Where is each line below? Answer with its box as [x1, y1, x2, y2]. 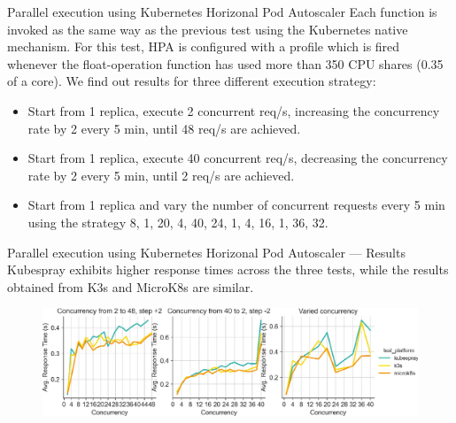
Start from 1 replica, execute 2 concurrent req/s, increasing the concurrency [27, 101, 440, 119]
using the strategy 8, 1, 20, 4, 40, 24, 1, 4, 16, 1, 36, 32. [27, 212, 328, 231]
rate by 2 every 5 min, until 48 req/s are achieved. [27, 119, 301, 137]
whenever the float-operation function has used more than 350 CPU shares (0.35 [7, 54, 444, 73]
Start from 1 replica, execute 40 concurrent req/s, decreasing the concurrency [27, 149, 448, 167]
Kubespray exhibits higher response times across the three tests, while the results [7, 260, 449, 279]
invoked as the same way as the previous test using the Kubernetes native [7, 19, 408, 38]
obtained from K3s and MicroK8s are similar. [7, 277, 254, 296]
